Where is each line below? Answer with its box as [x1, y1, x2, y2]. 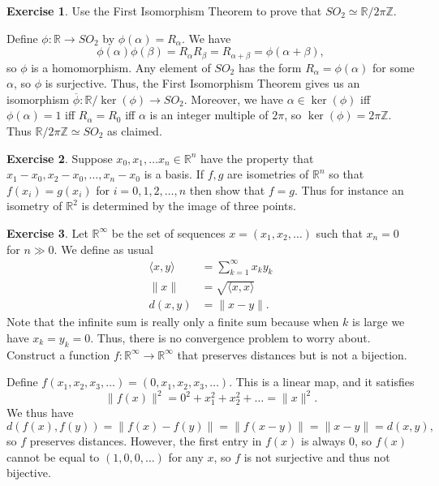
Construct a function [6, 346, 110, 363]
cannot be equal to [6, 448, 100, 465]
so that [329, 166, 364, 183]
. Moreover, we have [183, 90, 283, 107]
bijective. [6, 464, 51, 481]
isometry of [6, 197, 62, 214]
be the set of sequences [111, 224, 226, 241]
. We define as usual [54, 240, 153, 257]
